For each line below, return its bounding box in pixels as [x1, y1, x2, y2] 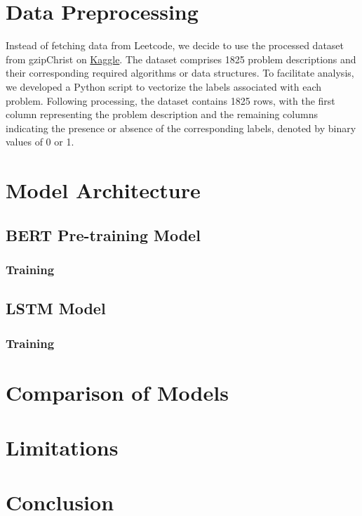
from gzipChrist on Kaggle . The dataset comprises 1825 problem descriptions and [6, 51, 356, 66]
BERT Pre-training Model [6, 224, 201, 245]
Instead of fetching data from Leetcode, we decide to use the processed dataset [6, 38, 344, 53]
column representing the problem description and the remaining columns [6, 107, 318, 122]
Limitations [6, 433, 119, 462]
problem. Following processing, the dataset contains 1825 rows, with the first [6, 93, 335, 108]
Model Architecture [6, 176, 201, 205]
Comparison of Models [6, 378, 229, 406]
